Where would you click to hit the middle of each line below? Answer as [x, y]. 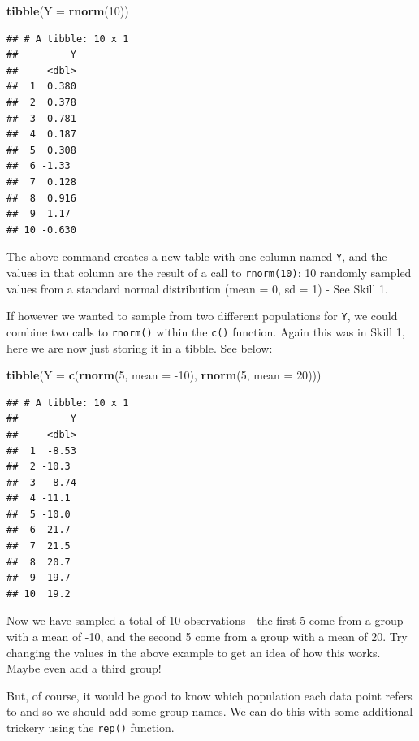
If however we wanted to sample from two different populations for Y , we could [202, 316]
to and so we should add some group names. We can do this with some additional [210, 711]
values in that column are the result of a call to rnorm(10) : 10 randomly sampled [209, 272]
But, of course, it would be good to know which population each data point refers [209, 695]
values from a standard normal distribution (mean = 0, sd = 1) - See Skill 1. [197, 288]
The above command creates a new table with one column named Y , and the [197, 256]
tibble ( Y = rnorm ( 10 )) [68, 11]
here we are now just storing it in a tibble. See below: [140, 347]
